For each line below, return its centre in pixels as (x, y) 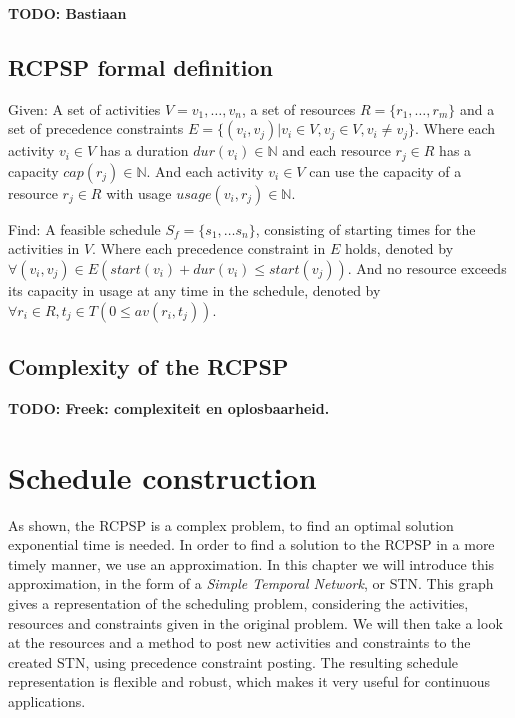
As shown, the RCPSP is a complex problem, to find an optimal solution (231, 524)
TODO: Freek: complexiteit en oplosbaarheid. (169, 407)
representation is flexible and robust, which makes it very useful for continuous (249, 681)
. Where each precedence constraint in (209, 248)
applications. (47, 700)
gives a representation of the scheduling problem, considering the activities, (238, 602)
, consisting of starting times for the (365, 228)
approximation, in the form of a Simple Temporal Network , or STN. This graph (251, 583)
